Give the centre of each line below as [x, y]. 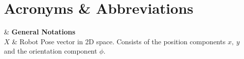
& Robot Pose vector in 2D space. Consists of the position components [119, 41]
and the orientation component [51, 51]
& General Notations [40, 32]
